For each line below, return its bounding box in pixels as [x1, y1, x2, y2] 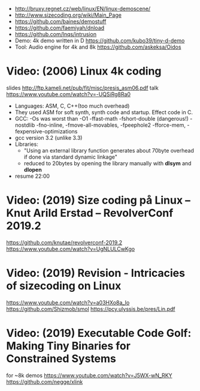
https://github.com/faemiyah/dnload [14, 24, 105, 31]
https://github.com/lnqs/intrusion [14, 31, 97, 38]
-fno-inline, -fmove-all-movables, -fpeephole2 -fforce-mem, [36, 121, 186, 129]
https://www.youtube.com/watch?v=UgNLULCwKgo [6, 245, 135, 252]
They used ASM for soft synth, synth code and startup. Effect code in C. [14, 108, 193, 116]
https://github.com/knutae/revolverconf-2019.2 [6, 238, 123, 246]
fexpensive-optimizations [14, 127, 78, 135]
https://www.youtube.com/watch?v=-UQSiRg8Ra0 [6, 90, 131, 98]
